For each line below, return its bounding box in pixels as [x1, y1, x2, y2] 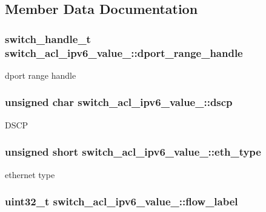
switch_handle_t [5, 31, 91, 46]
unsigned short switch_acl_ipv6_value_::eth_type [5, 144, 261, 159]
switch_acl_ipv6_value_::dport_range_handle [5, 45, 243, 60]
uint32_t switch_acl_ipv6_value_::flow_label [5, 194, 238, 209]
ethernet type [5, 168, 55, 181]
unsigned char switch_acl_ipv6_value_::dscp [5, 94, 233, 110]
